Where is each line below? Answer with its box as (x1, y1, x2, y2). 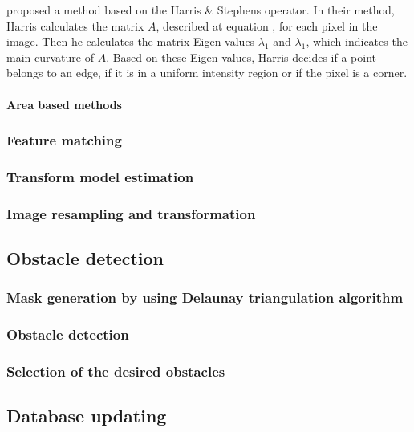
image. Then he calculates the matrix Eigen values (6, 33, 255, 50)
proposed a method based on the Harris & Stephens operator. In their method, (6, 2, 395, 18)
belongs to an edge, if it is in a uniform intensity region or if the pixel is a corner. (6, 64, 408, 81)
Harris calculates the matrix (6, 17, 144, 34)
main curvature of (6, 48, 94, 65)
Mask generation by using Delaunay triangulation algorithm (6, 287, 404, 308)
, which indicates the (306, 33, 408, 50)
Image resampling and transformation (6, 203, 256, 223)
